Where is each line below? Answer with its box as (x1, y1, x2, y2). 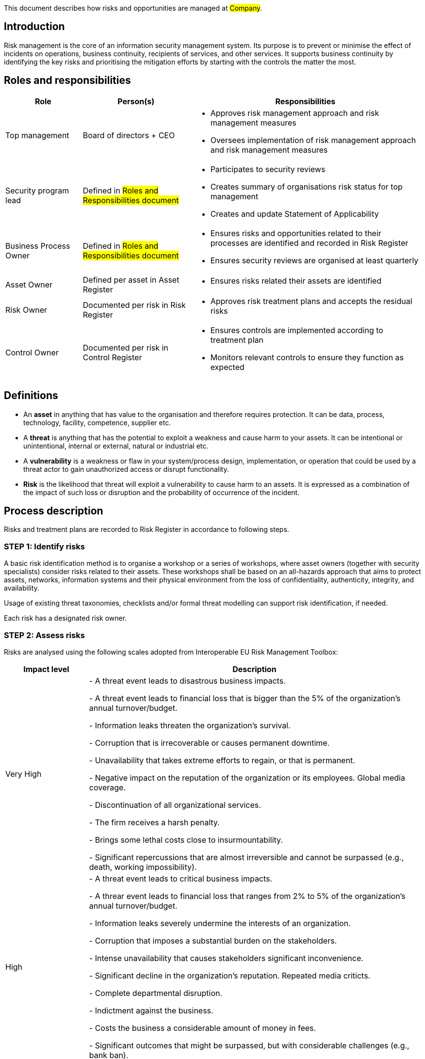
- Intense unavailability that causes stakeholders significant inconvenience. (89, 953, 363, 963)
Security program (5, 185, 69, 195)
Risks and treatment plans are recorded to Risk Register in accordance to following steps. (4, 525, 289, 534)
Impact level (23, 664, 69, 674)
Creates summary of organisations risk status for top (210, 181, 403, 192)
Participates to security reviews (210, 164, 326, 174)
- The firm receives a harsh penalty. (89, 817, 220, 827)
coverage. (89, 782, 126, 792)
